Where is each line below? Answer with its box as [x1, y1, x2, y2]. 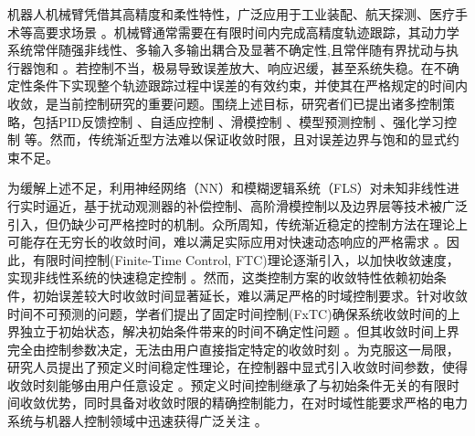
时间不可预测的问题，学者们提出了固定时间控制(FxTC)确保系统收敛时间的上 [7, 303, 460, 323]
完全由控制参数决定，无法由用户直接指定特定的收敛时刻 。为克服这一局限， [7, 339, 459, 358]
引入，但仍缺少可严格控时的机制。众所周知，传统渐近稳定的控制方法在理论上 [7, 214, 468, 233]
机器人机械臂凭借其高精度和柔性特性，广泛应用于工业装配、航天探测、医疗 [7, 5, 455, 23]
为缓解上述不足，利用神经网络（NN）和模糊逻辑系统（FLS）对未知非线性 [7, 178, 447, 197]
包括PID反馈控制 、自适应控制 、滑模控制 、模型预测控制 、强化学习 [32, 112, 444, 131]
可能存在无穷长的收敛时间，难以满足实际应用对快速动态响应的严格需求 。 [7, 232, 447, 251]
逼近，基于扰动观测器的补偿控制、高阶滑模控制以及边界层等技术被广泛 [45, 196, 468, 215]
